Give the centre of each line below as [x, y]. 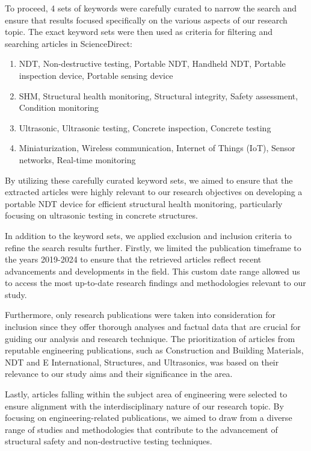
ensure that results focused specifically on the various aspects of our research [146, 20]
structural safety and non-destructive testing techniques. [109, 441]
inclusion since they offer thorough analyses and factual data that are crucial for [153, 327]
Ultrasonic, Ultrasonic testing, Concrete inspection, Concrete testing [145, 127]
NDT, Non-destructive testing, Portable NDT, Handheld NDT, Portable [152, 64]
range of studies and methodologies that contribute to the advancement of [141, 429]
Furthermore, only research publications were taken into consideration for [140, 315]
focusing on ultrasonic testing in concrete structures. [101, 215]
